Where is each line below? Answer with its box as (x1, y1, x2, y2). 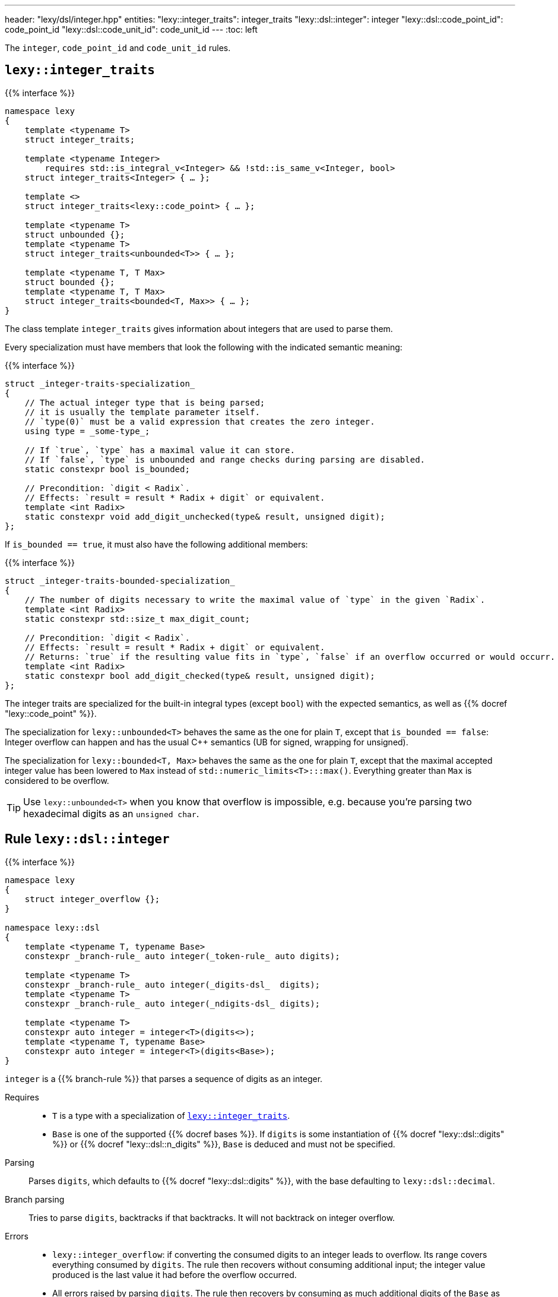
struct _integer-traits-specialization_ (5, 378, 195, 388)
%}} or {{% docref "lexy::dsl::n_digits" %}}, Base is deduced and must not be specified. (52, 1138, 395, 1149)
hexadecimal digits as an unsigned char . (23, 807, 199, 820)
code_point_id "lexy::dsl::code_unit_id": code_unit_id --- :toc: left (5, 24, 258, 34)
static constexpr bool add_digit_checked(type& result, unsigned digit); (24, 670, 375, 681)
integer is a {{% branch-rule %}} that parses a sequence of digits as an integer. (5, 1073, 323, 1084)
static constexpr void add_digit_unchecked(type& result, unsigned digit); (24, 511, 385, 521)
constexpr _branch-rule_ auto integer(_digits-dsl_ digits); (24, 979, 321, 989)
